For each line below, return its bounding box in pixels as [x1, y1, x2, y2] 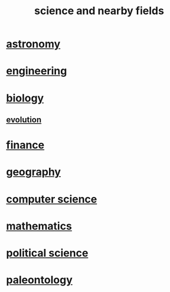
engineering [6, 64, 67, 78]
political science [6, 246, 89, 260]
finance [6, 139, 45, 152]
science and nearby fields [34, 4, 164, 18]
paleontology [6, 273, 73, 287]
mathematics [6, 219, 73, 232]
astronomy [6, 37, 61, 51]
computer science [6, 192, 97, 206]
